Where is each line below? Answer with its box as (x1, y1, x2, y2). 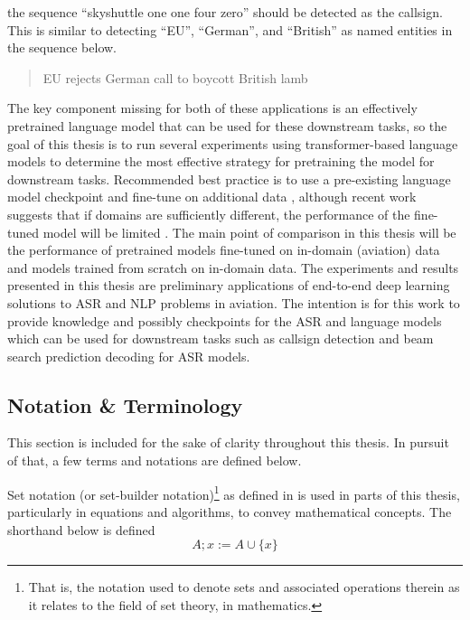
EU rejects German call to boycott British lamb (42, 68, 308, 87)
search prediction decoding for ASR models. (7, 346, 250, 365)
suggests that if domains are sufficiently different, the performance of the (7, 204, 410, 223)
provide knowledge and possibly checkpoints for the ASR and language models (7, 311, 442, 330)
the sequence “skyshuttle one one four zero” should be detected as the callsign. (7, 3, 443, 21)
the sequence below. (7, 38, 117, 57)
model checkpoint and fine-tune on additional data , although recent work (7, 187, 417, 206)
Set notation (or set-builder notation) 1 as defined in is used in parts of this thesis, (7, 482, 460, 503)
